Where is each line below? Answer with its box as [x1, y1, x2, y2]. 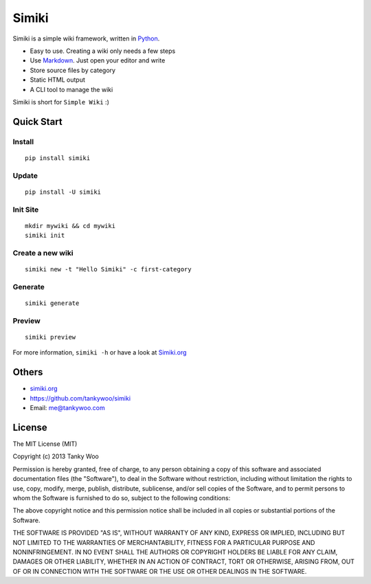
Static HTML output [30, 76, 86, 84]
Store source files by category [30, 66, 116, 74]
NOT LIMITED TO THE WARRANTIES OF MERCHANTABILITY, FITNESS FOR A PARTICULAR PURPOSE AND [12, 538, 315, 546]
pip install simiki [25, 154, 91, 161]
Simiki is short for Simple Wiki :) [12, 98, 109, 106]
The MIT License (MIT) [12, 440, 78, 448]
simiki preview [25, 333, 76, 341]
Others [12, 366, 43, 378]
